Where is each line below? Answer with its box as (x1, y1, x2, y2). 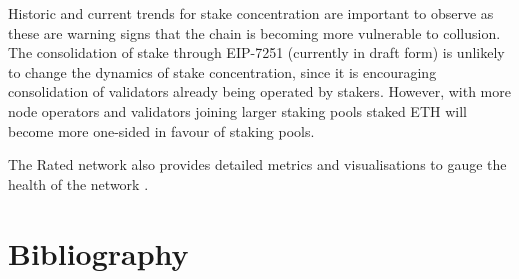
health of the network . (8, 173, 149, 194)
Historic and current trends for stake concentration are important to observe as (8, 3, 494, 23)
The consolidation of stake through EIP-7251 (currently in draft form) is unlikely (8, 42, 505, 63)
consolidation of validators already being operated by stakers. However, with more (8, 81, 511, 102)
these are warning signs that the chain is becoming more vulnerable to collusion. (8, 22, 501, 43)
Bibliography (8, 232, 189, 273)
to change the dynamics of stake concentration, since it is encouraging (8, 61, 437, 82)
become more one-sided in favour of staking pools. (8, 120, 315, 141)
